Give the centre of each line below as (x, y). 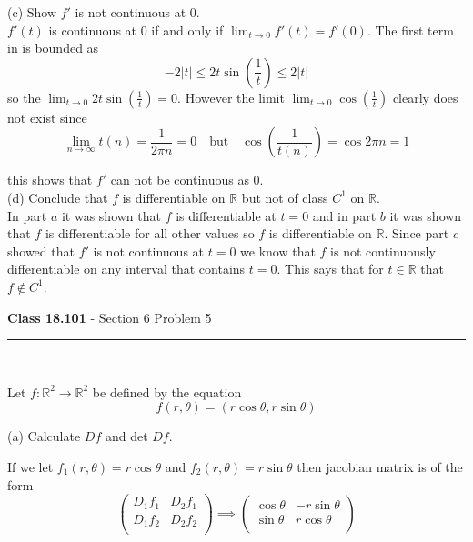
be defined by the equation (167, 391)
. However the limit (231, 97)
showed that (41, 251)
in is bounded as (53, 48)
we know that (278, 251)
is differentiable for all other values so (150, 233)
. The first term (410, 30)
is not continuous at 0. (137, 12)
